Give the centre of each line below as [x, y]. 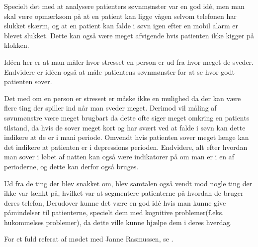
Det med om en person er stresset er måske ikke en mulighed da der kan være [123, 98]
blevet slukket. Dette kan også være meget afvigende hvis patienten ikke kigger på [129, 35]
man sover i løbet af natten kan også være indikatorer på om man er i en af [119, 157]
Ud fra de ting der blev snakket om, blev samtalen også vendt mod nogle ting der [128, 183]
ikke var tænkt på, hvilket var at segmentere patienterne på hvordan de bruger [124, 193]
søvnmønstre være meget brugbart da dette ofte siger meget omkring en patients [127, 117]
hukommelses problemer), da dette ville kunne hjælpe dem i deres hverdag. [118, 222]
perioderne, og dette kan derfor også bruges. [71, 166]
